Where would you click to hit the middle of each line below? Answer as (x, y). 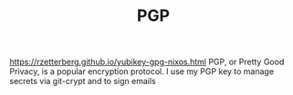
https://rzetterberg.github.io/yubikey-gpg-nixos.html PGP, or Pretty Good (147, 62)
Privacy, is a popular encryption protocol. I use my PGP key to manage (142, 71)
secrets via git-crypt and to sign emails (83, 81)
